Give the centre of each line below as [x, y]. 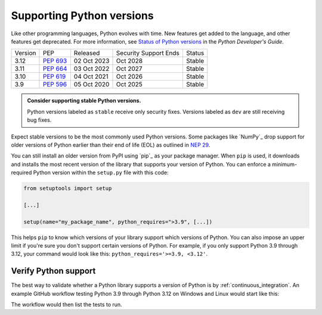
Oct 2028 [129, 61]
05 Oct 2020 [92, 85]
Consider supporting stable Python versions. [84, 101]
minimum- [285, 164]
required [21, 172]
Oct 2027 [129, 69]
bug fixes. [39, 120]
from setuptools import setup [68, 189]
